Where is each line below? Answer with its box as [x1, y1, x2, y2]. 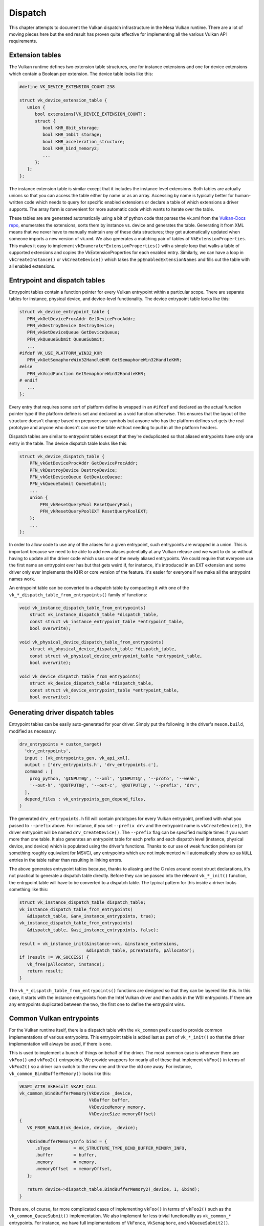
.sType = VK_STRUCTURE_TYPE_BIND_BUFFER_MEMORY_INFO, [35, 1146, 187, 1151]
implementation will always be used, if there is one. [9, 1041, 112, 1047]
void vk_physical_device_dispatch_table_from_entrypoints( [19, 639, 164, 645]
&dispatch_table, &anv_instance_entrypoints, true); [27, 913, 156, 919]
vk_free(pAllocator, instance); [27, 961, 105, 967]
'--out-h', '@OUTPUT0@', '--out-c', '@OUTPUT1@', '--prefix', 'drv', [29, 783, 200, 788]
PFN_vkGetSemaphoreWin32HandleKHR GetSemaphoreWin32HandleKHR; [27, 357, 182, 362]
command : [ [24, 769, 53, 774]
